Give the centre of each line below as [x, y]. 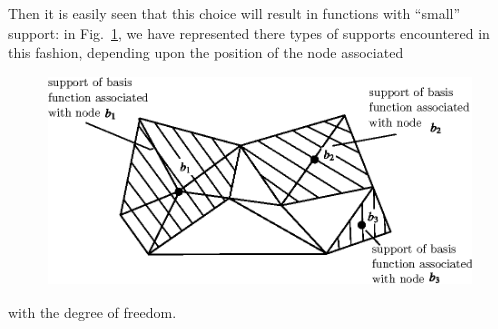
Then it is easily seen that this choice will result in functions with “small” [234, 13]
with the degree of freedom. [92, 311]
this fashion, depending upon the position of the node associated [206, 52]
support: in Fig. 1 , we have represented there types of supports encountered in [249, 32]
